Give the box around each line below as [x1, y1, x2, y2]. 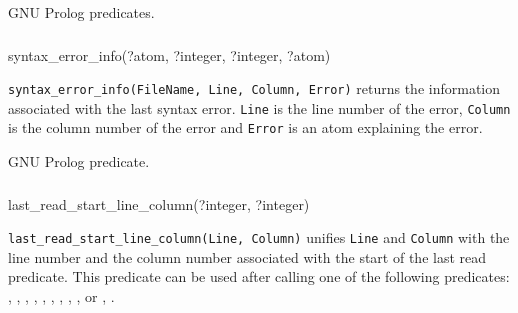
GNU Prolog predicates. [8, 2, 155, 22]
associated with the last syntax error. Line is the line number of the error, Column [8, 97, 511, 118]
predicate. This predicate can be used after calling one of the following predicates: [8, 266, 510, 287]
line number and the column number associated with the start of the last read [8, 246, 487, 267]
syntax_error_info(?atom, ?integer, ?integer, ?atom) [8, 44, 331, 65]
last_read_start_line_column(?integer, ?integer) [8, 193, 310, 214]
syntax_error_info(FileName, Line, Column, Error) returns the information [8, 78, 501, 99]
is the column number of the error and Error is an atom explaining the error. [8, 117, 483, 138]
